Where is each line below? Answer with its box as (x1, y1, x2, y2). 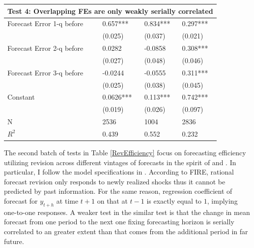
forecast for (4, 196, 38, 206)
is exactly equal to (146, 196, 202, 206)
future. (4, 236, 24, 246)
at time (56, 196, 79, 206)
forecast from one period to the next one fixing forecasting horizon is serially (4, 216, 234, 227)
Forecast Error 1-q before (7, 18, 84, 29)
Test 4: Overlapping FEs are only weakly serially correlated (7, 5, 213, 16)
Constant (7, 92, 35, 102)
